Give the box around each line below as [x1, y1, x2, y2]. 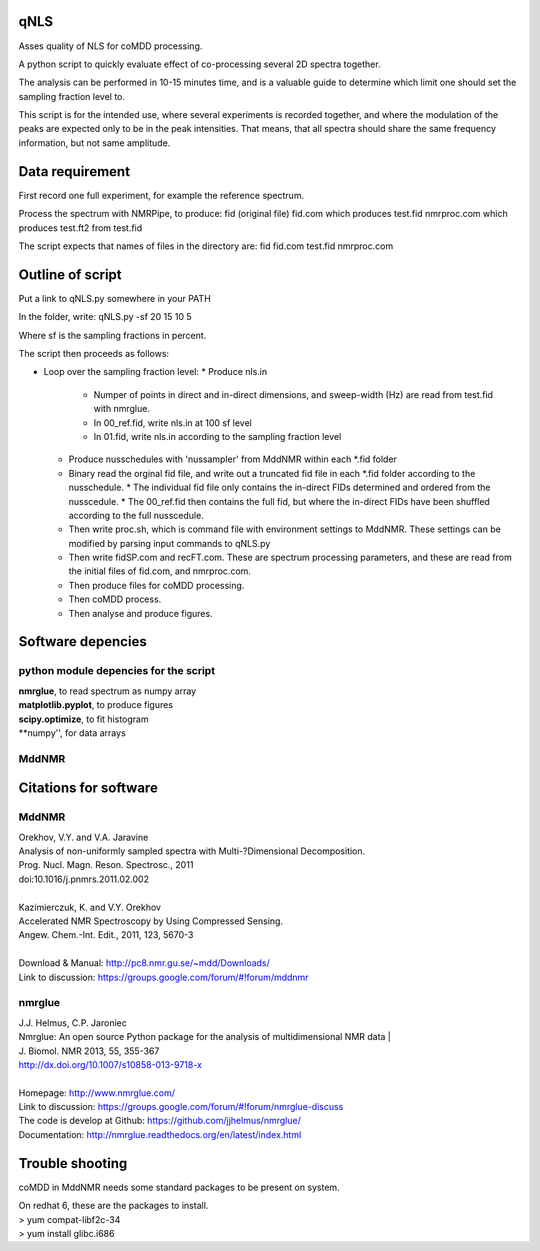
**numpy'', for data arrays [18, 726, 127, 739]
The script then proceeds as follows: [18, 348, 170, 360]
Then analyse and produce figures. [68, 607, 214, 619]
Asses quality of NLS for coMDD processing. [18, 40, 203, 52]
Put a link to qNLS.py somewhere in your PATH [18, 292, 212, 304]
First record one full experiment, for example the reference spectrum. [18, 189, 305, 201]
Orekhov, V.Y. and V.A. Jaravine [18, 831, 149, 843]
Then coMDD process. [68, 593, 162, 605]
